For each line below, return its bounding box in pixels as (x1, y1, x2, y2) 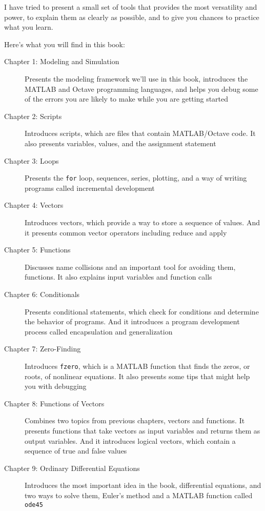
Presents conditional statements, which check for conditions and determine (25, 306, 259, 317)
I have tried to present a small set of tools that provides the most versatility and (4, 2, 257, 12)
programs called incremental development (25, 182, 155, 193)
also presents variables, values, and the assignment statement (25, 137, 216, 148)
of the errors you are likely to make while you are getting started (25, 93, 229, 104)
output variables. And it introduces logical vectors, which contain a (25, 435, 236, 446)
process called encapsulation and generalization (25, 326, 173, 337)
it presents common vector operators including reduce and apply (25, 227, 227, 238)
